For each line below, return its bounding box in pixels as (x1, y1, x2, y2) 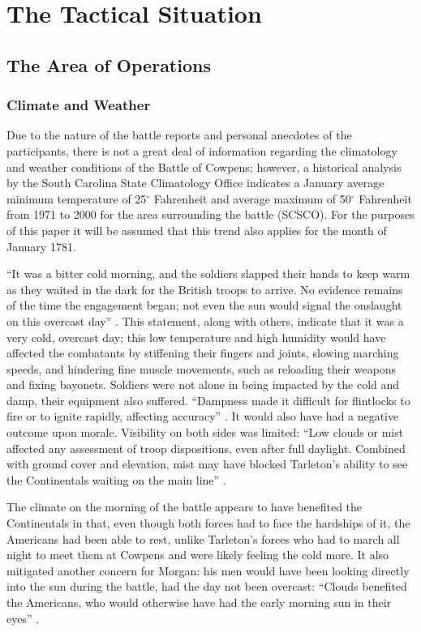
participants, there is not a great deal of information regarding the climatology (6, 142, 397, 159)
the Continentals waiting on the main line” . (6, 471, 226, 488)
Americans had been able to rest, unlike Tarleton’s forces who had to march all (6, 530, 400, 547)
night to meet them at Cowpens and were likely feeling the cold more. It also (6, 546, 389, 563)
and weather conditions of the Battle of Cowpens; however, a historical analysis (6, 158, 402, 175)
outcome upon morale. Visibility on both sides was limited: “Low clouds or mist (6, 424, 404, 441)
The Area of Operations (6, 52, 211, 77)
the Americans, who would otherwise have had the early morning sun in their (6, 594, 392, 610)
